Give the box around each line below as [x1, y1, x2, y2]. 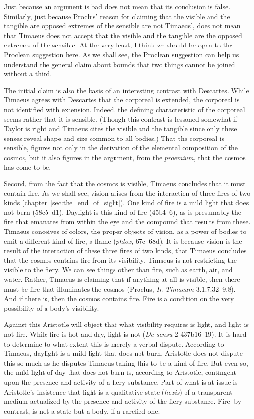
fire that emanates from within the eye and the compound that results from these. [4, 216, 251, 227]
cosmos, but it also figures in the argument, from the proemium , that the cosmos [4, 152, 246, 162]
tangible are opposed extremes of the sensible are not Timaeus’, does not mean [4, 21, 241, 31]
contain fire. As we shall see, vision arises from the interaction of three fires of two [4, 187, 251, 198]
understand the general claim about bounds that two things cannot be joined [4, 59, 235, 69]
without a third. [4, 69, 52, 79]
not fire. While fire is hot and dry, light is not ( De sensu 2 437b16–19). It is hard [4, 329, 247, 339]
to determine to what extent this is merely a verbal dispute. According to [4, 338, 224, 349]
